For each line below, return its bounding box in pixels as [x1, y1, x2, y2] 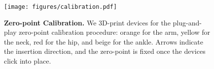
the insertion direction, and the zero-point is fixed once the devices [4, 46, 206, 56]
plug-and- [173, 17, 202, 27]
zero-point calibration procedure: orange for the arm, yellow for [19, 27, 211, 37]
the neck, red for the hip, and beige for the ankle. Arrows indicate [4, 36, 203, 46]
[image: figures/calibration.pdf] [4, 3, 117, 10]
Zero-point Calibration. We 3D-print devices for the [4, 17, 171, 27]
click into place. [4, 56, 51, 66]
